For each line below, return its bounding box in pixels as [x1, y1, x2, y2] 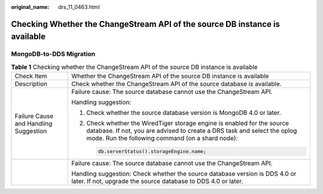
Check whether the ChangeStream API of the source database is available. [71, 80, 282, 88]
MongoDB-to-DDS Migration [11, 50, 96, 58]
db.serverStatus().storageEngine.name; [97, 148, 206, 155]
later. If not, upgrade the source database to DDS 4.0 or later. [71, 177, 243, 185]
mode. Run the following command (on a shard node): [86, 134, 238, 143]
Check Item [14, 72, 47, 80]
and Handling [14, 120, 53, 128]
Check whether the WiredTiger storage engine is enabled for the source [86, 119, 290, 128]
